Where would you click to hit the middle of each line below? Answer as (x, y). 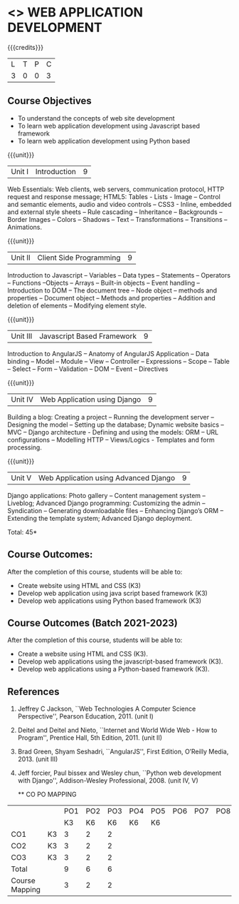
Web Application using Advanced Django (107, 477)
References (33, 692)
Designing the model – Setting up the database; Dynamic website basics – (116, 425)
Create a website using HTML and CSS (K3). (83, 654)
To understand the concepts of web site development (96, 118)
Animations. (25, 227)
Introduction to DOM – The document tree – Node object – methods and (112, 290)
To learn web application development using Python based (104, 141)
